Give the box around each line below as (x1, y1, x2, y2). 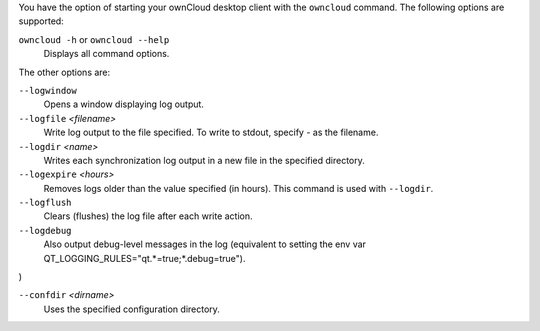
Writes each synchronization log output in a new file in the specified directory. (43, 154, 365, 166)
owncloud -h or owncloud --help (18, 33, 170, 45)
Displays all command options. (43, 48, 170, 60)
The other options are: (18, 66, 111, 78)
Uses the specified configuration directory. (43, 303, 220, 315)
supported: (18, 15, 64, 27)
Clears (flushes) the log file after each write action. (43, 210, 254, 222)
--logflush (18, 197, 72, 209)
